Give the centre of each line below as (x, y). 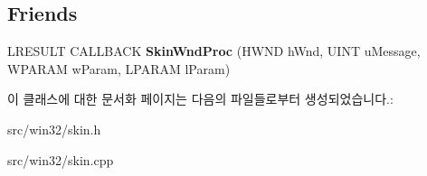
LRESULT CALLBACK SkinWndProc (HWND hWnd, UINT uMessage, (214, 51)
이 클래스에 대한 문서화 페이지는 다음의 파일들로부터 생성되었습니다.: (200, 99)
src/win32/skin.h (54, 129)
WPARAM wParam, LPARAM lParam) (119, 68)
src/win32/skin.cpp (61, 159)
